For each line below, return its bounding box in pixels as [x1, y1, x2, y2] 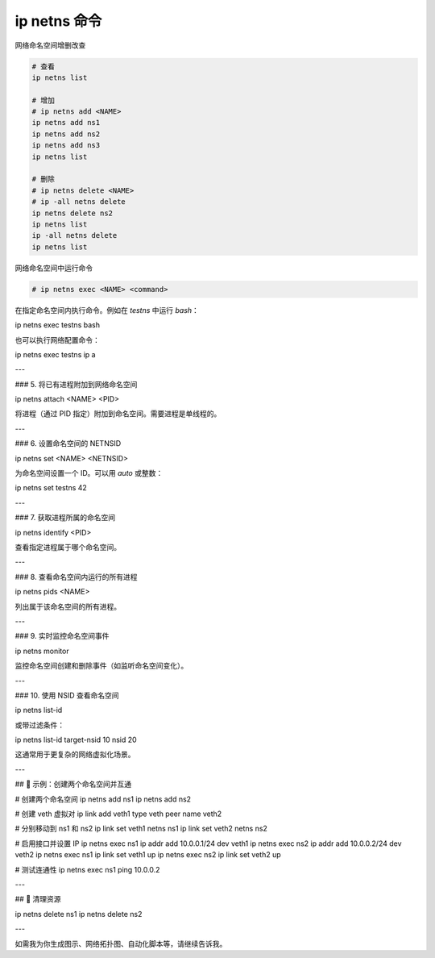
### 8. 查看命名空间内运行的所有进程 [14, 572, 138, 581]
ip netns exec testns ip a [14, 349, 96, 359]
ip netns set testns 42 [14, 483, 88, 493]
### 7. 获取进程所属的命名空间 [14, 513, 116, 523]
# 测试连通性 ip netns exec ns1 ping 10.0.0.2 [14, 864, 160, 874]
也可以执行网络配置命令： [14, 335, 100, 344]
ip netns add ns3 [31, 141, 101, 150]
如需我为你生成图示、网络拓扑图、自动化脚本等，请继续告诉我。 [14, 939, 227, 948]
